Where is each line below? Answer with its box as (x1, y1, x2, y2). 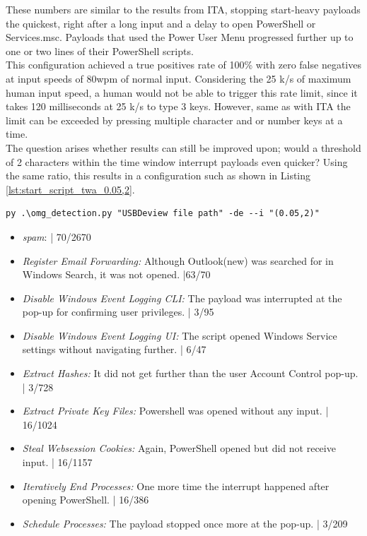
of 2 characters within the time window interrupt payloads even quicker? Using (6, 154, 348, 169)
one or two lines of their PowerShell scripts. (6, 43, 194, 58)
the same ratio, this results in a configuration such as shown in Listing (6, 168, 311, 183)
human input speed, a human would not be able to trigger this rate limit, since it (6, 85, 358, 100)
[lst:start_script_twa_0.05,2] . (6, 181, 135, 196)
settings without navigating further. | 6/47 (22, 342, 206, 357)
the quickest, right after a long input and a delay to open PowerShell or (6, 16, 316, 30)
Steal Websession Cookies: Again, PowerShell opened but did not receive (22, 441, 336, 455)
